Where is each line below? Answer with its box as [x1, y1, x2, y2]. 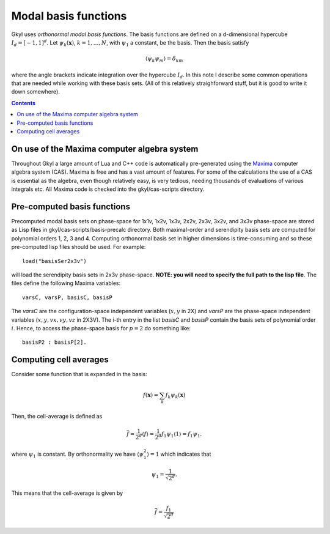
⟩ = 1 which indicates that [147, 450, 211, 458]
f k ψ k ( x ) [165, 391, 186, 400]
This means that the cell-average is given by [11, 489, 123, 497]
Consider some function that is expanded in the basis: [11, 371, 147, 378]
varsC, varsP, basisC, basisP [22, 294, 113, 301]
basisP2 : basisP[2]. [22, 339, 87, 346]
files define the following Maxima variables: [11, 280, 121, 287]
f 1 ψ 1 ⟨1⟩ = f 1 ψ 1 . [161, 431, 202, 439]
